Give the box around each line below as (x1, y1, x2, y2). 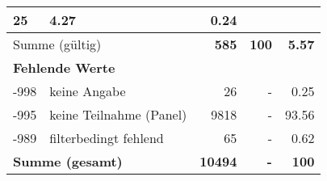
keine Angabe (49, 82, 126, 100)
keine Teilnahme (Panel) (49, 105, 187, 124)
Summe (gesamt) (13, 152, 123, 170)
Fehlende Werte (13, 58, 115, 77)
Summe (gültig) (13, 35, 102, 53)
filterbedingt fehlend (49, 128, 164, 147)
